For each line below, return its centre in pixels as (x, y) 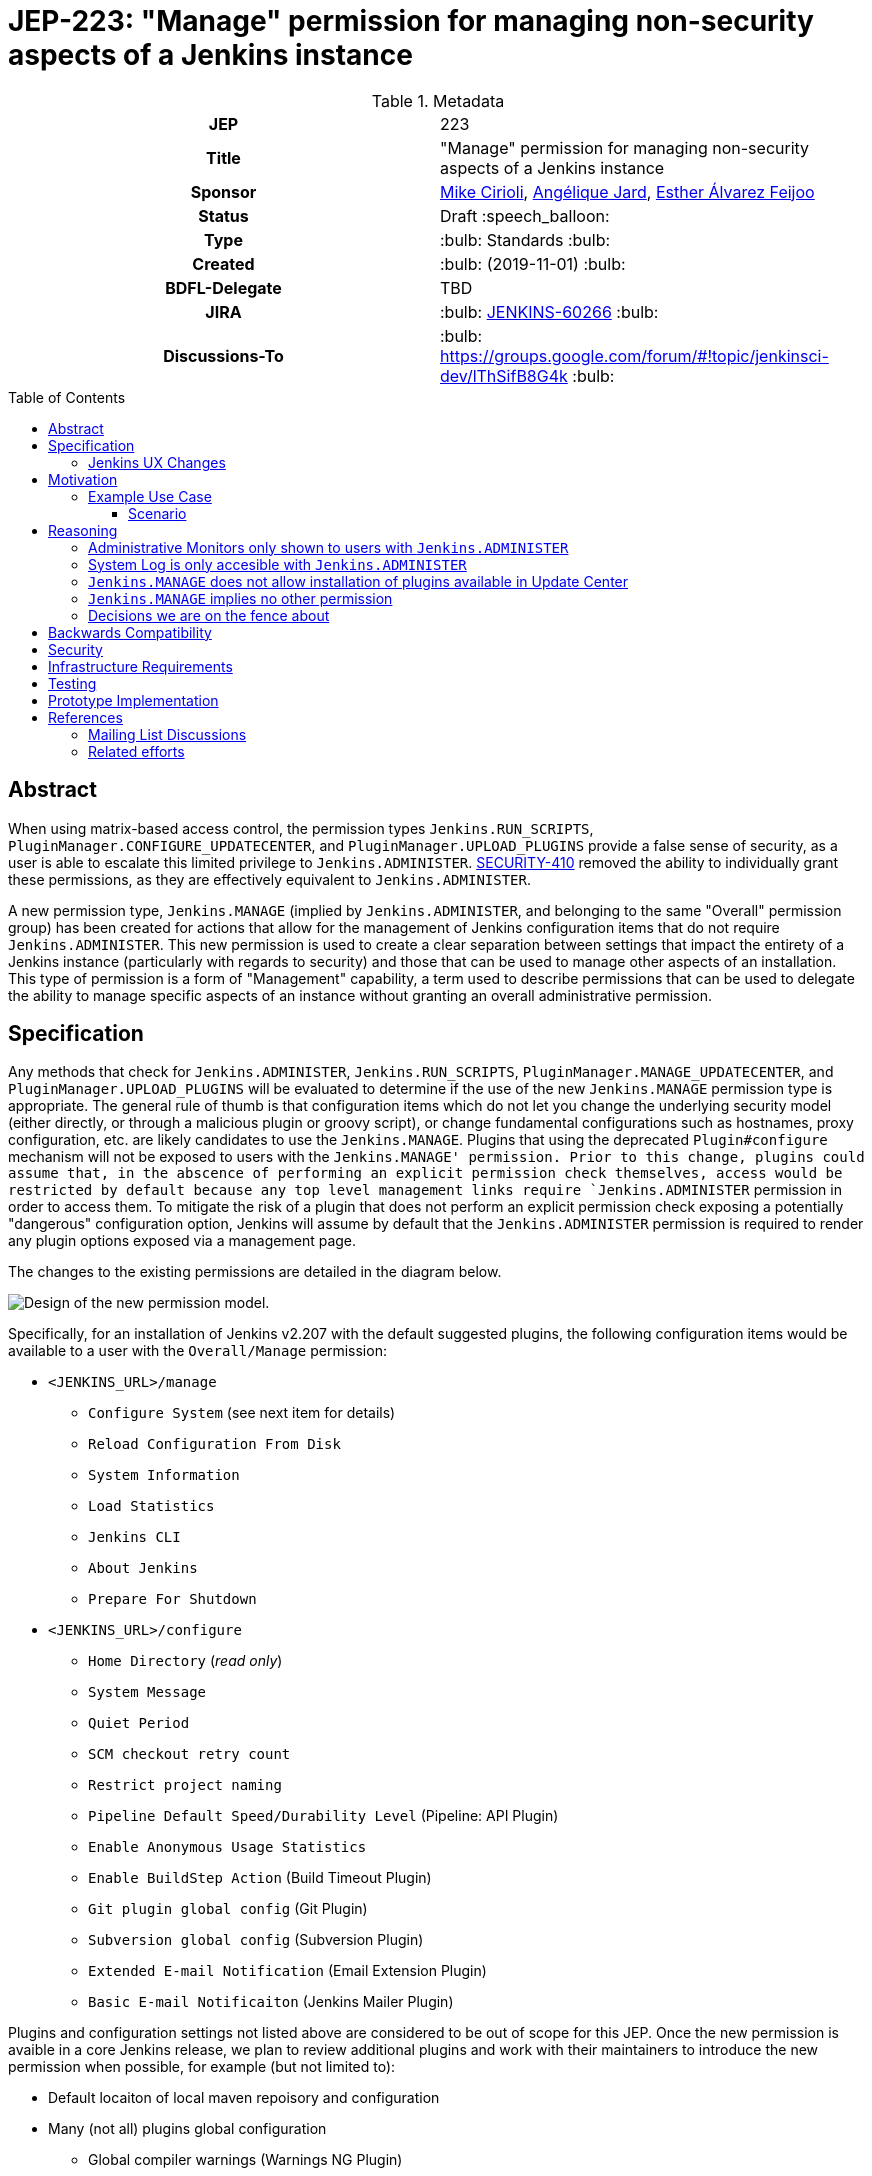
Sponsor (223, 191)
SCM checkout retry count (189, 1754)
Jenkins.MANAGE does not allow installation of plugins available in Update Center (358, 581)
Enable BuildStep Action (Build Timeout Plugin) (260, 1878)
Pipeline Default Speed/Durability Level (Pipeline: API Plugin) (323, 1816)
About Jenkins (143, 1568)
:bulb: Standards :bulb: (525, 239)
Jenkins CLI (134, 1537)
